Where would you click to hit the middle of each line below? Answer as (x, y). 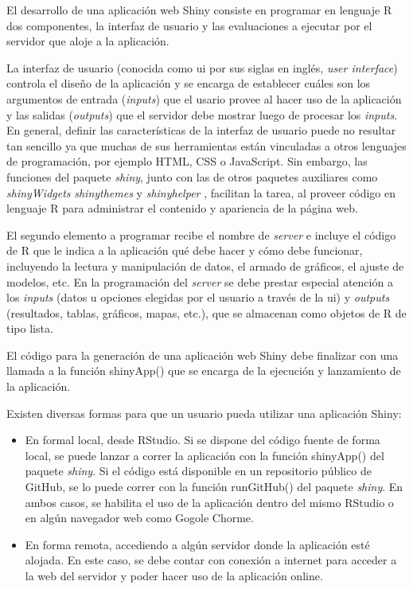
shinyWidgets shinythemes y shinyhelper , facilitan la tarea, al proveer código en (201, 192)
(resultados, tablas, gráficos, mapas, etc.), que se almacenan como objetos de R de (206, 312)
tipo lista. (30, 328)
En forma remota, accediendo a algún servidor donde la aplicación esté (197, 544)
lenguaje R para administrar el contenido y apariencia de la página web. (182, 208)
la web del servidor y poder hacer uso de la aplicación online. (174, 575)
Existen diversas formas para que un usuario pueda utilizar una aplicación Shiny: (204, 413)
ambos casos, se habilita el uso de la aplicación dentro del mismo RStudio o (209, 502)
